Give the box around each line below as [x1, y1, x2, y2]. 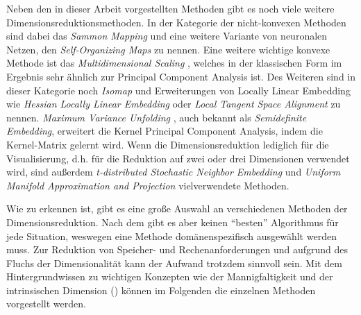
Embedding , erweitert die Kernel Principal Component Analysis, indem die [6, 124, 323, 138]
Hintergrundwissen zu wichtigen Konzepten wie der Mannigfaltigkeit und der [6, 269, 333, 284]
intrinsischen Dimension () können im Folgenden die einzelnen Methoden [6, 282, 316, 297]
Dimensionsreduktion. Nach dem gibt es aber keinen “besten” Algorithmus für [6, 214, 339, 229]
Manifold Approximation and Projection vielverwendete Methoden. [6, 178, 289, 192]
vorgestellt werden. [6, 296, 86, 311]
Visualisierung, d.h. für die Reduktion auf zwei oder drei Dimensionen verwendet [6, 151, 350, 165]
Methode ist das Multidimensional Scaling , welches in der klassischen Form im [6, 56, 342, 70]
